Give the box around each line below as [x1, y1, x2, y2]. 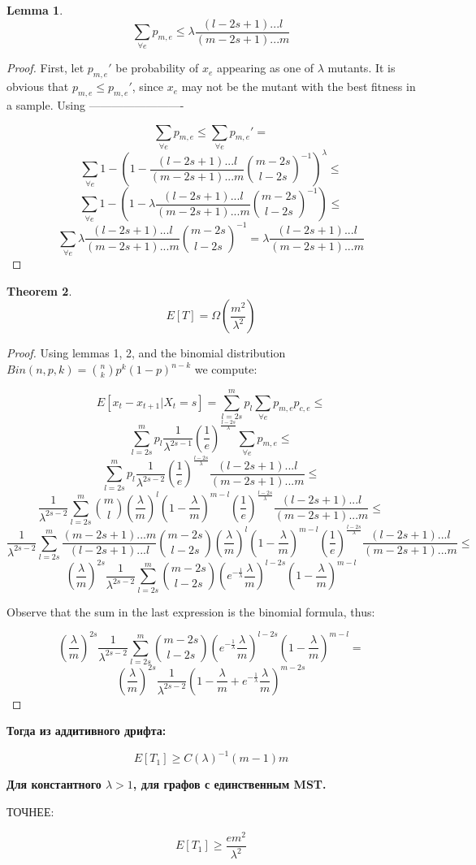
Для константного [6, 776, 102, 793]
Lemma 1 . [6, 2, 63, 18]
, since [132, 78, 163, 95]
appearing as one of [216, 59, 314, 76]
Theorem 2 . [6, 282, 72, 299]
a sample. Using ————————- [6, 96, 184, 113]
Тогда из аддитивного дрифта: [6, 722, 167, 739]
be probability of [115, 59, 199, 76]
